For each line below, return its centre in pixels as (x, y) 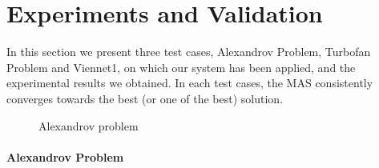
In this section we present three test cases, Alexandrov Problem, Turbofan (189, 52)
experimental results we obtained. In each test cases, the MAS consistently (190, 83)
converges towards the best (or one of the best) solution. (145, 98)
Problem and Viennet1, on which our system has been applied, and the (181, 67)
